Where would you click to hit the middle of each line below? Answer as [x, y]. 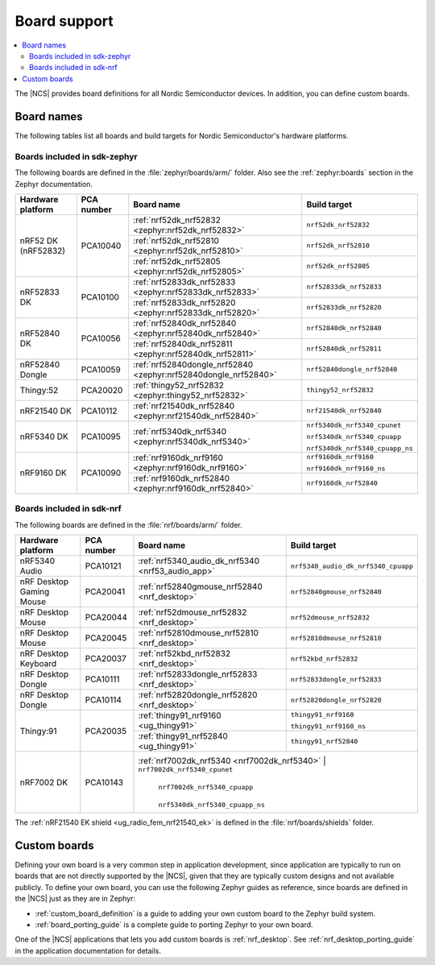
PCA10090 [101, 473]
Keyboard [38, 664]
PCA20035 [106, 731]
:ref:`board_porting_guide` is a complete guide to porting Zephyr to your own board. [174, 924]
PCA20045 [106, 638]
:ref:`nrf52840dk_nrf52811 [183, 344]
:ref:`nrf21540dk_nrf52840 [184, 405]
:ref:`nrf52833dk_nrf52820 [184, 302]
